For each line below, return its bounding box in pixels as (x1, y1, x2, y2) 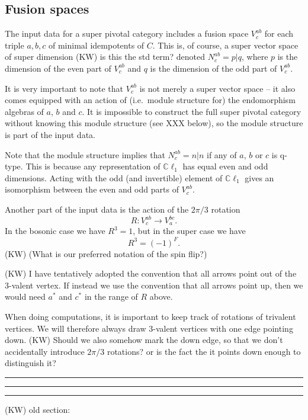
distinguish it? (5, 357, 56, 369)
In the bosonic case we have (5, 225, 105, 237)
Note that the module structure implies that (5, 148, 165, 161)
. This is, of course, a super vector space (152, 39, 299, 51)
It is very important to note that (5, 82, 124, 94)
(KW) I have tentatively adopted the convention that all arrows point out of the (5, 267, 297, 280)
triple (5, 39, 24, 51)
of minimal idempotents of (49, 39, 145, 51)
